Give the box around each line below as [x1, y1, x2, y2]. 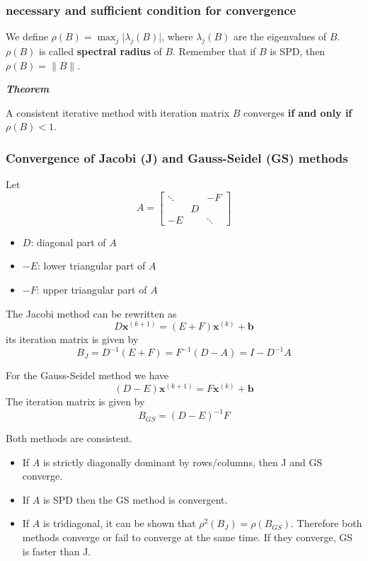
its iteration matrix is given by [6, 332, 139, 347]
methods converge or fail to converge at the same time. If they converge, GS [22, 530, 353, 545]
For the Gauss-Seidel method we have [6, 368, 169, 383]
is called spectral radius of [39, 44, 162, 59]
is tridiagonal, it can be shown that [42, 516, 196, 531]
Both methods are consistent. [6, 431, 132, 446]
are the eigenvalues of [233, 29, 327, 44]
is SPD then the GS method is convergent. [42, 492, 228, 507]
